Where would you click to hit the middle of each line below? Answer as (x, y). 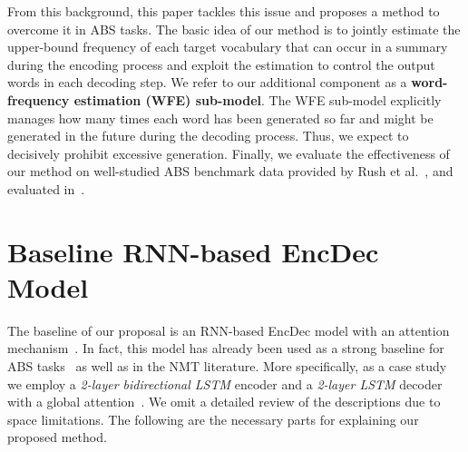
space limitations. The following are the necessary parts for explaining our (213, 419)
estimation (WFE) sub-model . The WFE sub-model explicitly (258, 99)
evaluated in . (46, 188)
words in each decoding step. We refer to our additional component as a (207, 82)
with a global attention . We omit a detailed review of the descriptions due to (224, 402)
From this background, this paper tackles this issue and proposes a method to (224, 11)
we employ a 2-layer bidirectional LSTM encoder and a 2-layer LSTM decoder (225, 383)
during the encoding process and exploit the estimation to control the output (221, 64)
